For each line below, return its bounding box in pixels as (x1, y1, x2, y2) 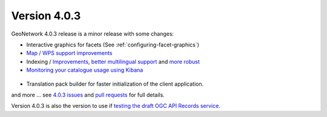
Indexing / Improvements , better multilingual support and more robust (26, 58, 200, 65)
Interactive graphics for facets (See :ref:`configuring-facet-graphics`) (26, 41, 200, 48)
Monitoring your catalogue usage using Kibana (26, 66, 144, 74)
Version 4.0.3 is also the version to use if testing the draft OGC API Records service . (11, 103, 220, 110)
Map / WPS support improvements (26, 49, 113, 57)
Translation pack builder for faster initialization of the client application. (26, 80, 204, 87)
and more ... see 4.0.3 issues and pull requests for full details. (11, 91, 165, 98)
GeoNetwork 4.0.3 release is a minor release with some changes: (11, 30, 174, 37)
